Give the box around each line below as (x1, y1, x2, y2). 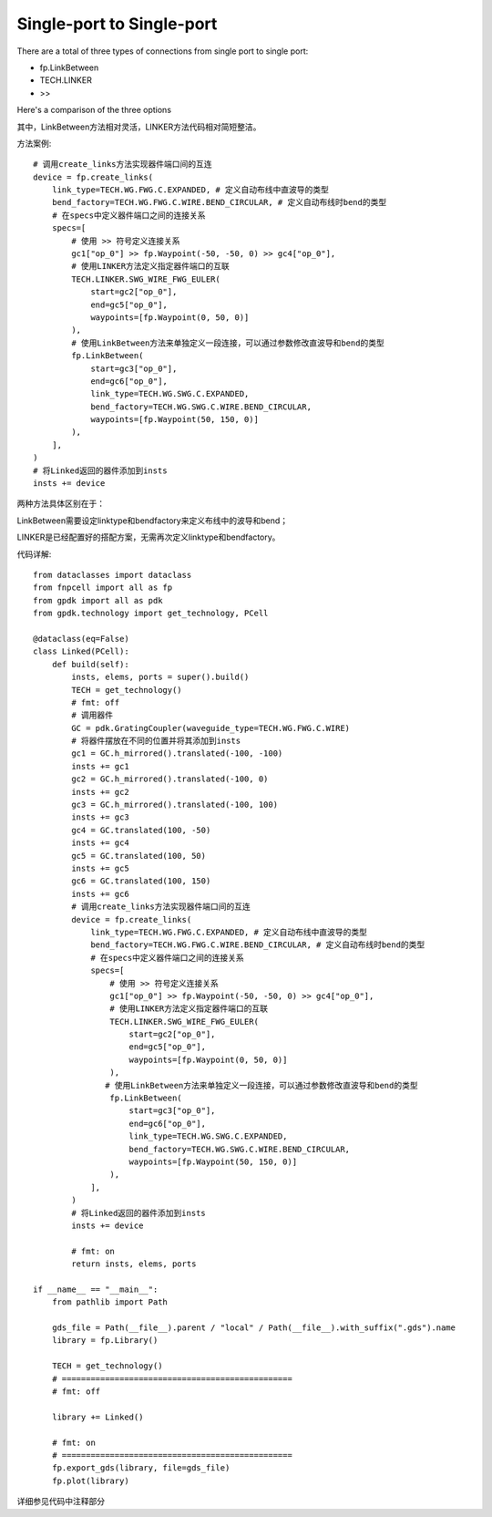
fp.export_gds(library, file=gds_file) (51, 1463, 231, 1473)
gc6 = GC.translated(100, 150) (71, 876, 211, 886)
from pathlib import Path (51, 1297, 169, 1307)
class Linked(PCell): (33, 646, 129, 656)
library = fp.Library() (51, 1336, 159, 1346)
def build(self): (51, 659, 129, 669)
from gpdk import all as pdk (33, 595, 163, 605)
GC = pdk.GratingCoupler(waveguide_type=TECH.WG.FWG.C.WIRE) (71, 723, 351, 733)
